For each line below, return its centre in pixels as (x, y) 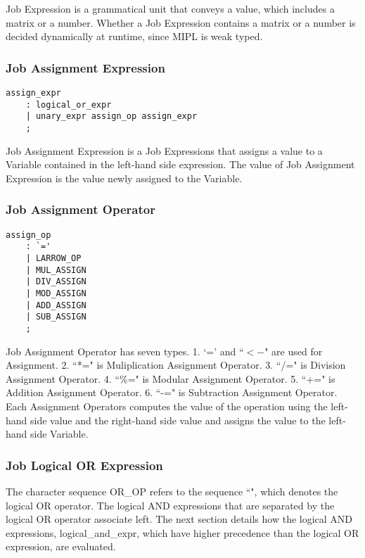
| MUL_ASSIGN (56, 270)
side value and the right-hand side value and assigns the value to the (178, 420)
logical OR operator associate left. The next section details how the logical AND (179, 519)
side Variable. (59, 434)
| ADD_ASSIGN (56, 305)
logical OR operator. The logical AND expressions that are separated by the (170, 505)
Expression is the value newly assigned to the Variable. (124, 178)
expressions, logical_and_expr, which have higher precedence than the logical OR (182, 532)
